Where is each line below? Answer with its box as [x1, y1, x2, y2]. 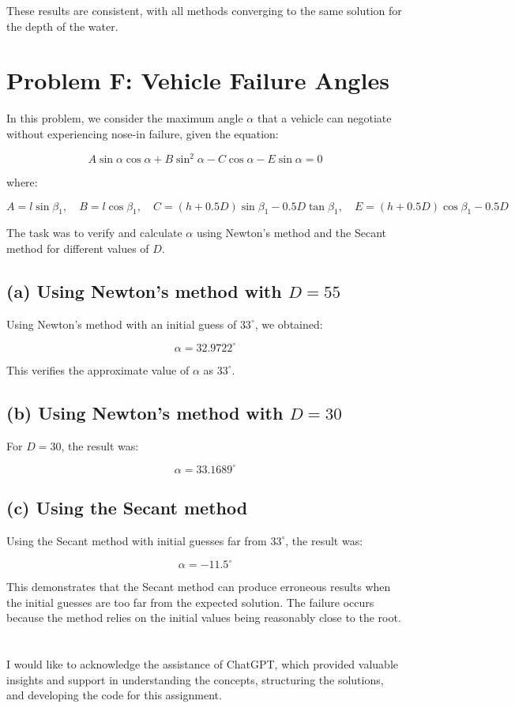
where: [6, 174, 38, 190]
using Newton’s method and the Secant [196, 224, 387, 241]
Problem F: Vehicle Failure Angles [6, 64, 389, 96]
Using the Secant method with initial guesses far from [6, 532, 267, 548]
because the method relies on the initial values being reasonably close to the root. [6, 609, 401, 626]
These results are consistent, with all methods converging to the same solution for [6, 2, 402, 18]
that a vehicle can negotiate [257, 110, 392, 126]
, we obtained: [254, 315, 323, 332]
